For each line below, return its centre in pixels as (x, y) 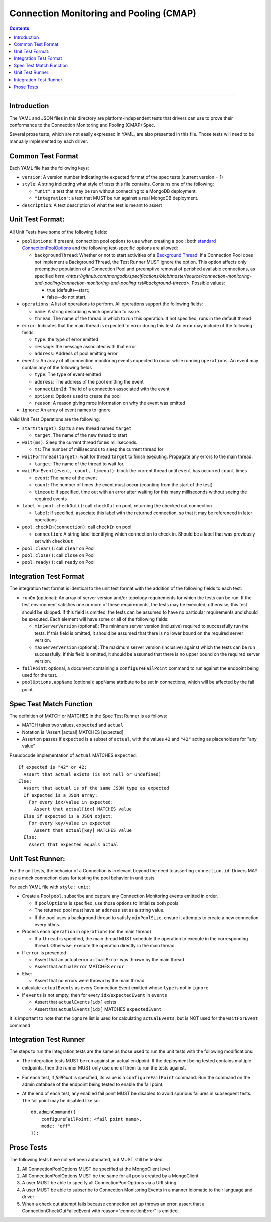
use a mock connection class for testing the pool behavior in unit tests (82, 878)
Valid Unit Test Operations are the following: (55, 419)
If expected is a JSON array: (60, 795)
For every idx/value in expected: (71, 802)
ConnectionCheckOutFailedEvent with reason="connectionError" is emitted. (100, 1211)
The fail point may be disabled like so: (61, 1100)
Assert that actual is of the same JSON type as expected (96, 788)
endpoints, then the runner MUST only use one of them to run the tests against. (104, 1068)
